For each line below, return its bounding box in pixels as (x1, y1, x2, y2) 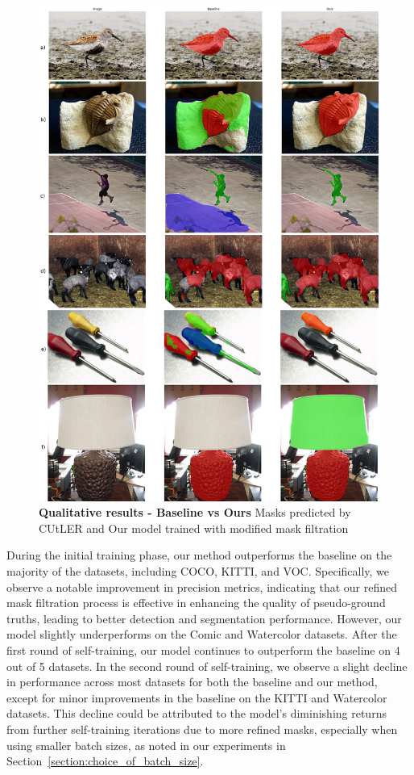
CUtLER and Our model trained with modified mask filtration (39, 519, 349, 536)
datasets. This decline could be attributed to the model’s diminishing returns (6, 705, 387, 722)
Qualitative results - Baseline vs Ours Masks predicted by (39, 504, 351, 521)
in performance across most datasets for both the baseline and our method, (6, 673, 378, 690)
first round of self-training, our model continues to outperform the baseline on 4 (6, 641, 400, 658)
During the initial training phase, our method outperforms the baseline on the (6, 547, 392, 563)
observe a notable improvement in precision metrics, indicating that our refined (6, 578, 398, 595)
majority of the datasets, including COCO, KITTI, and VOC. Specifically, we (6, 563, 390, 580)
